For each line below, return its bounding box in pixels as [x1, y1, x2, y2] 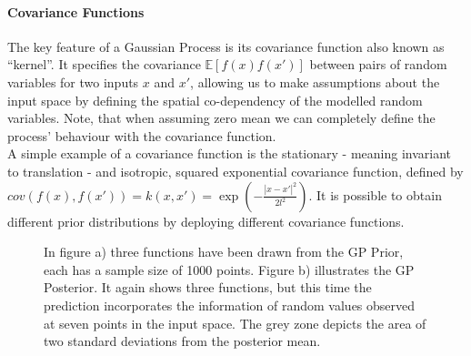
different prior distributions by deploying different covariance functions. [7, 211, 405, 230]
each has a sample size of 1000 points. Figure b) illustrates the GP [44, 259, 415, 279]
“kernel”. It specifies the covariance [7, 55, 201, 74]
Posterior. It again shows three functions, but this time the [44, 278, 372, 297]
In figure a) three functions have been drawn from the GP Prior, [44, 242, 404, 261]
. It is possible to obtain [308, 185, 442, 204]
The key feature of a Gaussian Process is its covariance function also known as [7, 36, 445, 56]
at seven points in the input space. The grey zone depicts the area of [44, 313, 426, 332]
